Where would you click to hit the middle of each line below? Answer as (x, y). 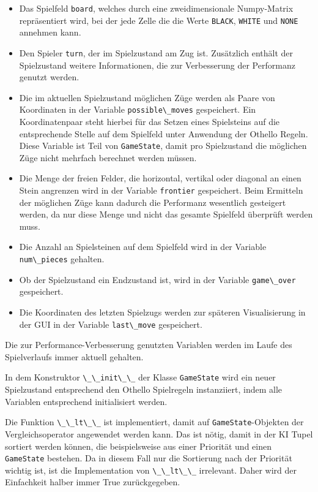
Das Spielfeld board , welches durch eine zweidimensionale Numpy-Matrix (156, 8)
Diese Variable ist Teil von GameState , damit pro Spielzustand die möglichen (163, 146)
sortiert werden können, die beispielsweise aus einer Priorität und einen (138, 446)
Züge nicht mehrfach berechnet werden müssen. (108, 157)
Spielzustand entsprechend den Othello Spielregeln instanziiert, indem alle (144, 389)
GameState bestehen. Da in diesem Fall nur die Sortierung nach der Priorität (149, 458)
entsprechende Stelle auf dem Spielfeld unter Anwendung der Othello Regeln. (164, 133)
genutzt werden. (49, 77)
